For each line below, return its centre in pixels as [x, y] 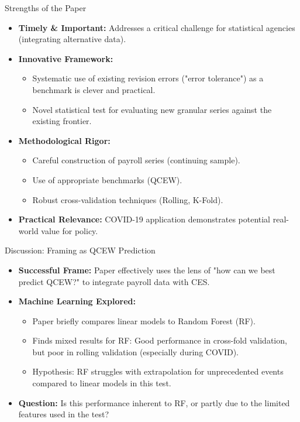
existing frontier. [62, 121]
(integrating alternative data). [72, 39]
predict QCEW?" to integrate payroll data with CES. [114, 281]
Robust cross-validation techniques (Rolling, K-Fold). [128, 199]
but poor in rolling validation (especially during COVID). [136, 351]
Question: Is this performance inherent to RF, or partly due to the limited [154, 402]
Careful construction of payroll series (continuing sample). [136, 160]
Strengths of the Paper [46, 8]
